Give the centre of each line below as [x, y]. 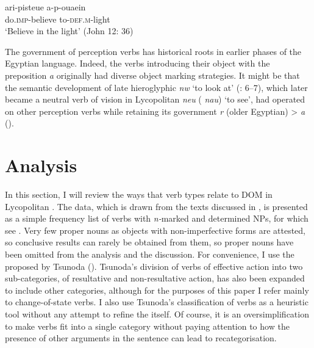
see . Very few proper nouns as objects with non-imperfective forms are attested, [155, 230]
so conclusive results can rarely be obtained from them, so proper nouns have [149, 242]
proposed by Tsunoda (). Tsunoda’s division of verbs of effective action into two [154, 266]
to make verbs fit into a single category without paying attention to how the [147, 326]
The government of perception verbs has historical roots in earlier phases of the [153, 51]
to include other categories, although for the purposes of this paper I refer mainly [157, 290]
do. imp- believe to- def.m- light [58, 19]
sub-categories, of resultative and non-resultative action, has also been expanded [155, 278]
